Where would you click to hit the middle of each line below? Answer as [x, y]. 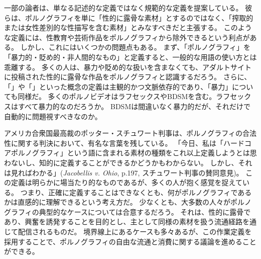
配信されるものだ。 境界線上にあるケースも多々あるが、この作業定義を [135, 232]
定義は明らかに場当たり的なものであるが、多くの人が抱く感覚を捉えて [126, 182]
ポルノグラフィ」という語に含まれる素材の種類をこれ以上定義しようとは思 [134, 153]
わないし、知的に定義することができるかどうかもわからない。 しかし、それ [128, 162]
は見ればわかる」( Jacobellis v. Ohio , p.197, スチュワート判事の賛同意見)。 [124, 172]
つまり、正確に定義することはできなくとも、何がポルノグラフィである [136, 192]
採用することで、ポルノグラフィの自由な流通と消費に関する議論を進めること [130, 241]
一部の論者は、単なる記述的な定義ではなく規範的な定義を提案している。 [123, 8]
